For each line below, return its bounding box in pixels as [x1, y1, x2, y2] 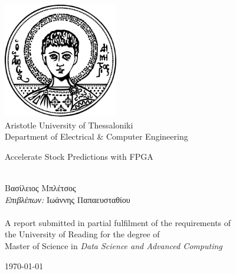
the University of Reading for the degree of [5, 228, 160, 240]
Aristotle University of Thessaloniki [5, 118, 133, 131]
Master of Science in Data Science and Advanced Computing [5, 239, 222, 252]
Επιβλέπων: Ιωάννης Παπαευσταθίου [5, 193, 130, 205]
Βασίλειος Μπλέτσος [5, 181, 76, 194]
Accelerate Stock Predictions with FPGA [5, 150, 153, 162]
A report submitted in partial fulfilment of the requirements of [5, 216, 231, 228]
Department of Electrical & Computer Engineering [5, 130, 188, 143]
